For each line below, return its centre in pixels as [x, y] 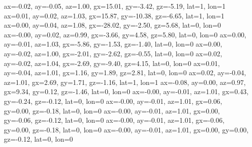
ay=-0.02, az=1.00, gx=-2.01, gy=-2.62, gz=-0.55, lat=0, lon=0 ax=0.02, [113, 53]
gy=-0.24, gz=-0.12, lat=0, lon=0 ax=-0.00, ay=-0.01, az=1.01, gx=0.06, [113, 101]
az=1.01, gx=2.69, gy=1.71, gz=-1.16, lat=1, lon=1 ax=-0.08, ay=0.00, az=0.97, [125, 82]
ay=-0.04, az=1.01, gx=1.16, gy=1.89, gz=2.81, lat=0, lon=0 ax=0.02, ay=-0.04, [125, 73]
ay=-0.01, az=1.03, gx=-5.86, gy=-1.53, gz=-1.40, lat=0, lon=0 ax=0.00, [113, 44]
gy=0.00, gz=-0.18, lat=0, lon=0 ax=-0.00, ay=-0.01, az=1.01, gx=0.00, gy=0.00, [126, 129]
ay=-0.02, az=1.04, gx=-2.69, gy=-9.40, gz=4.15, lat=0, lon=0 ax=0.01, [112, 63]
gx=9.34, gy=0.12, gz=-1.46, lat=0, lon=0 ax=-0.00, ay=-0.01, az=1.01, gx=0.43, [126, 91]
